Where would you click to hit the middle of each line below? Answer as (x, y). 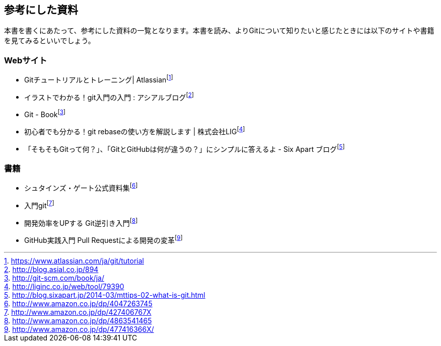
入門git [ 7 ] (39, 204)
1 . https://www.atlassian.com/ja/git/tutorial (74, 261)
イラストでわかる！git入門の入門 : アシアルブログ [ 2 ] (109, 96)
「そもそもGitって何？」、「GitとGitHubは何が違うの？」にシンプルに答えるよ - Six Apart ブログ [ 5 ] (185, 148)
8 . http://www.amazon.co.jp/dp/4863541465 (78, 320)
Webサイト (26, 60)
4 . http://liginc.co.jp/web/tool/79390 (64, 286)
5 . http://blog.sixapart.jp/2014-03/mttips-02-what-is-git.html (105, 295)
